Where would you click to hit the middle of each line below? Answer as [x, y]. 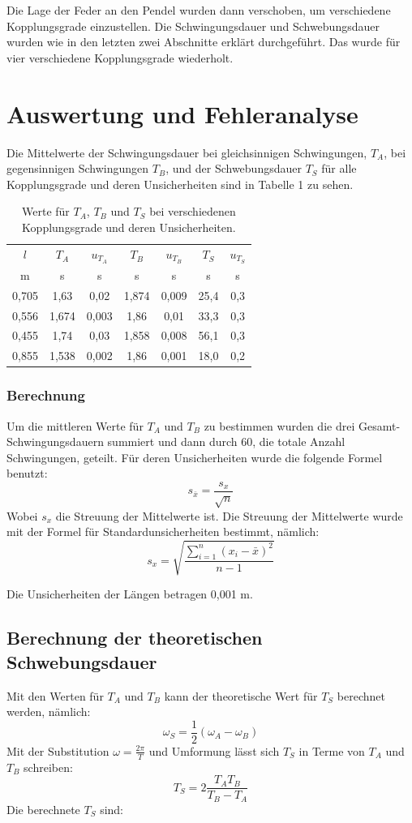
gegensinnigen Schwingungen [78, 168]
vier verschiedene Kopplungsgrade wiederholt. [120, 57]
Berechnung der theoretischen [135, 638]
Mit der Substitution [58, 750]
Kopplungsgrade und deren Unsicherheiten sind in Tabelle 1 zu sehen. [180, 184]
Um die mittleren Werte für [75, 425]
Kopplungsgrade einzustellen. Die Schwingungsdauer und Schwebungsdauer [193, 26]
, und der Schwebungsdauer [234, 168]
